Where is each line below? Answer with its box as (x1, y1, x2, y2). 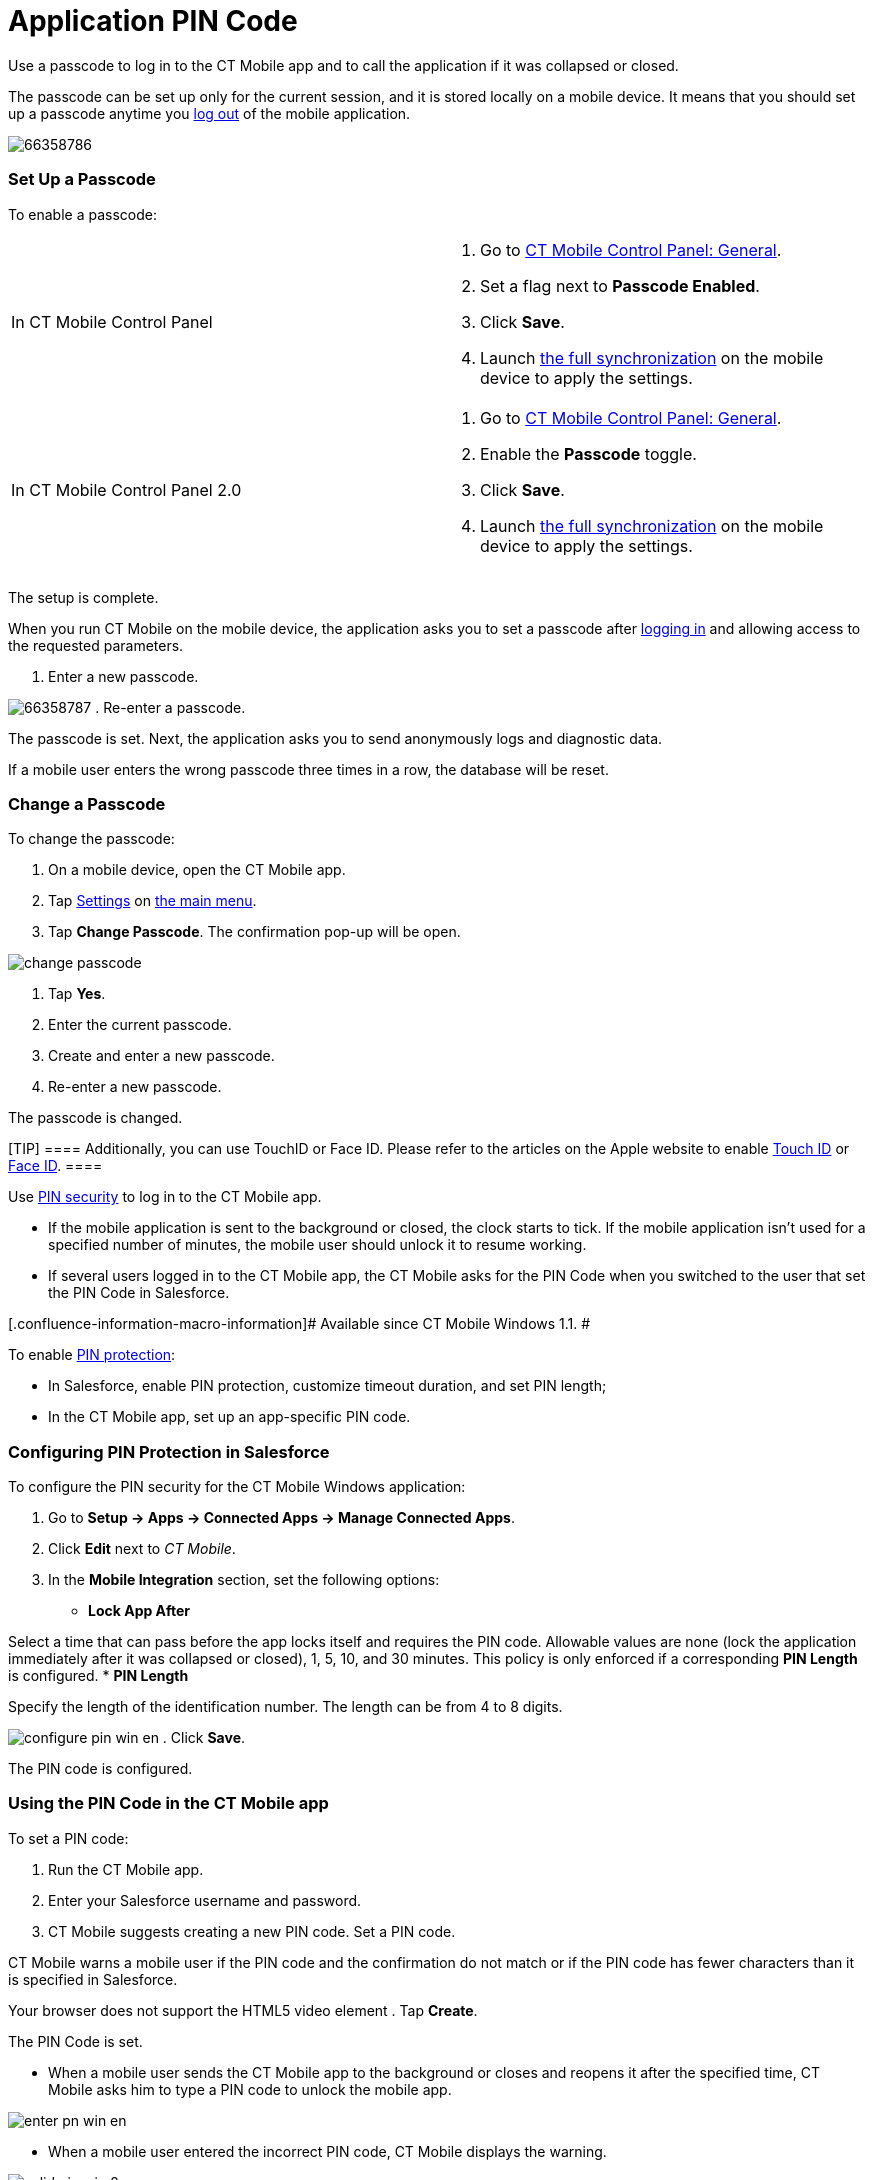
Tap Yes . (48, 985, 106, 1003)
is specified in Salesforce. (8, 1970, 178, 1988)
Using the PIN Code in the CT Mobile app (8, 1793, 329, 1814)
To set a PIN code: (8, 1829, 129, 1847)
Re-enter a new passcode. (48, 1078, 222, 1096)
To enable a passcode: (8, 205, 157, 223)
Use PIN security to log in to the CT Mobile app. (8, 1188, 322, 1206)
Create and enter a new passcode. (48, 1047, 275, 1065)
